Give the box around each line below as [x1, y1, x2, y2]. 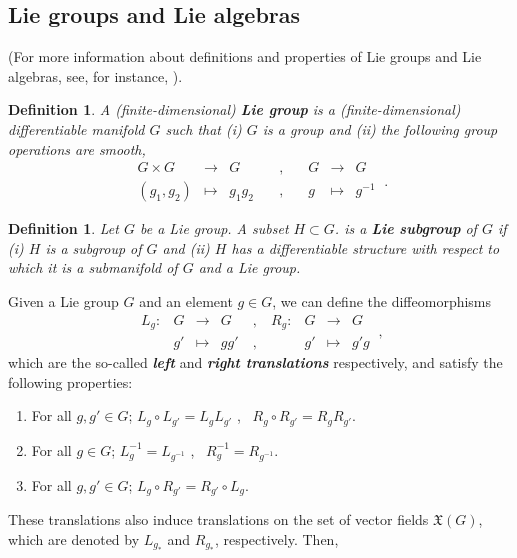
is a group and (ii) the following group [262, 118, 498, 139]
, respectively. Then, [214, 528, 339, 549]
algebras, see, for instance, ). [8, 65, 183, 86]
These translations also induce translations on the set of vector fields [8, 508, 429, 529]
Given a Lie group [8, 291, 119, 312]
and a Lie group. [198, 257, 301, 278]
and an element [139, 291, 233, 312]
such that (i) [165, 118, 242, 139]
